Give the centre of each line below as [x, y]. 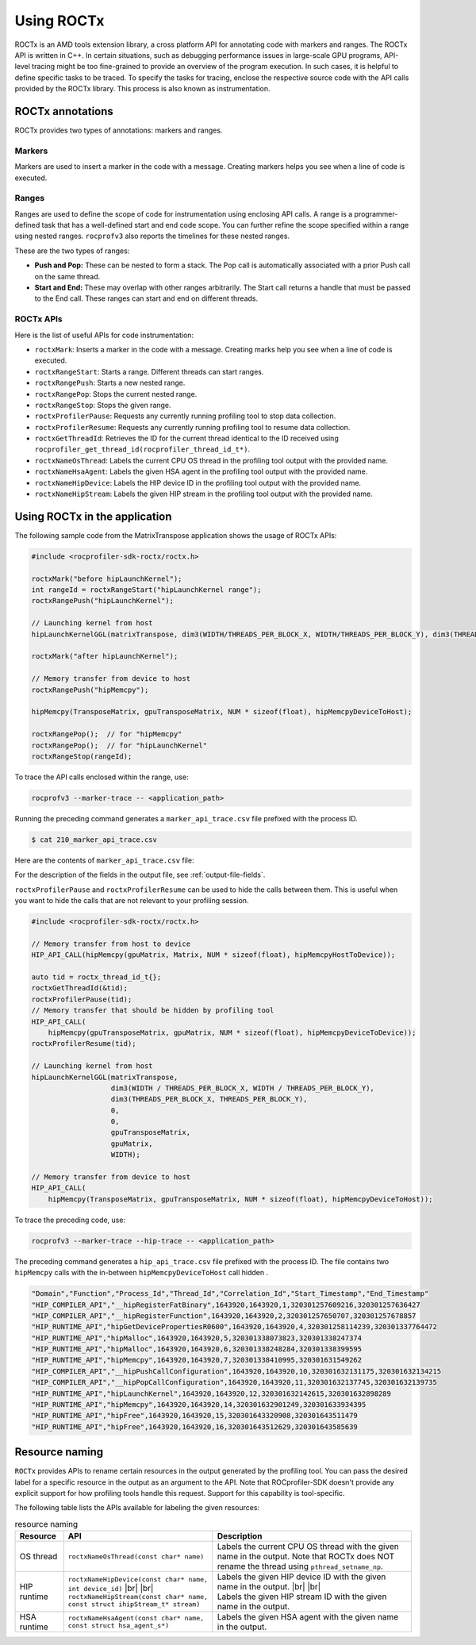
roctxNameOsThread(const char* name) [136, 1557]
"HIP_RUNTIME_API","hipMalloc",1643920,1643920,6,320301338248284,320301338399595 [197, 1349]
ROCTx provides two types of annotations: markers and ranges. [119, 130]
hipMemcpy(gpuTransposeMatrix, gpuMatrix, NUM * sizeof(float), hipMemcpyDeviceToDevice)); [232, 1032]
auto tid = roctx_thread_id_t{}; [96, 977]
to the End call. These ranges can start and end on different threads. [146, 298]
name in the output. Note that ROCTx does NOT [306, 1557]
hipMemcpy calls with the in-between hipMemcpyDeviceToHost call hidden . [142, 1273]
